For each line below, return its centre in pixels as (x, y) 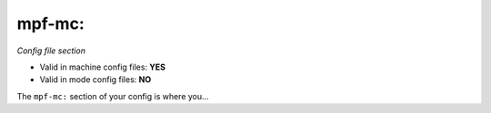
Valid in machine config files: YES (103, 67)
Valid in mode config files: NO (95, 80)
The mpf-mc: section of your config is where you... (113, 96)
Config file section (51, 51)
